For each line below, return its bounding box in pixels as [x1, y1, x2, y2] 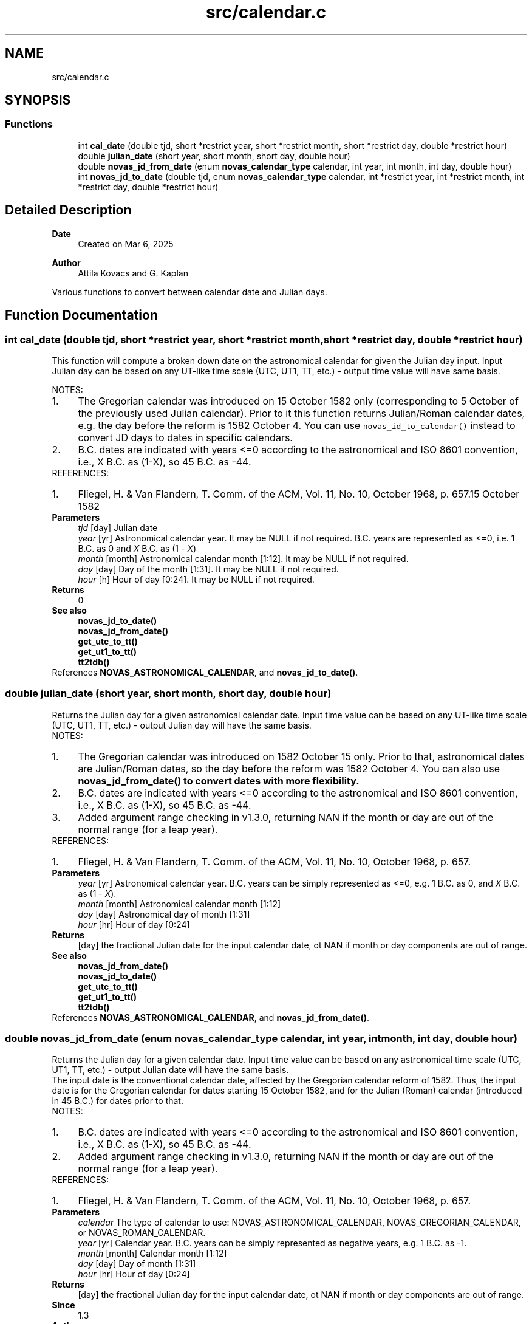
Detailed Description [5, 202, 132, 218]
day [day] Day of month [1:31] [78, 1258, 196, 1269]
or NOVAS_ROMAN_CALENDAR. [78, 1227, 206, 1238]
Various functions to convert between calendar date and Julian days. [52, 286, 327, 297]
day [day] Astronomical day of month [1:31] [78, 908, 250, 919]
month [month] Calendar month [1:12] [78, 1248, 227, 1259]
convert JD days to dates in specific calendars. [78, 431, 293, 444]
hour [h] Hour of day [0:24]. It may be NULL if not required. [78, 574, 315, 585]
